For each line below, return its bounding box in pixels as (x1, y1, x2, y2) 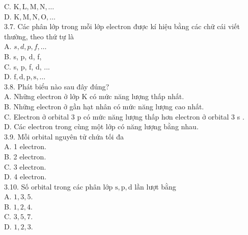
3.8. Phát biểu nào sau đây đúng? (4, 81, 109, 91)
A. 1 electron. (4, 141, 46, 152)
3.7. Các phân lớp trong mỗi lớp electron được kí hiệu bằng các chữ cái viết (4, 21, 240, 32)
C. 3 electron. (4, 161, 46, 172)
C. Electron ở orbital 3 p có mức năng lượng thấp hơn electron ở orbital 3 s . (4, 111, 244, 122)
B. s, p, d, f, (4, 51, 42, 61)
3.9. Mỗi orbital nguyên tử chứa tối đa (4, 131, 124, 142)
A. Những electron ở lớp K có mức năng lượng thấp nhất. (4, 91, 184, 102)
